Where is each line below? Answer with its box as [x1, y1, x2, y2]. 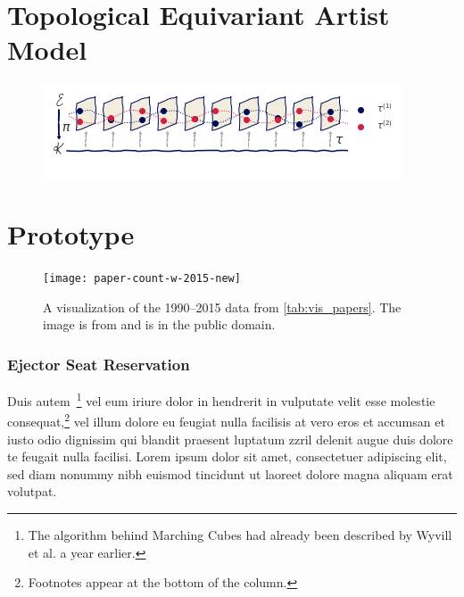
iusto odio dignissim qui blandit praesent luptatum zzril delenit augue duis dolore [7, 429, 453, 448]
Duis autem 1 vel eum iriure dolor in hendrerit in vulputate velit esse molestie [7, 389, 435, 410]
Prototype [7, 216, 135, 253]
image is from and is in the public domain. [43, 315, 276, 334]
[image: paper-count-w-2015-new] [43, 272, 241, 286]
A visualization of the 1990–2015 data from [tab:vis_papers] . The [43, 297, 402, 316]
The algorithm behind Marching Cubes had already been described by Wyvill [28, 525, 452, 543]
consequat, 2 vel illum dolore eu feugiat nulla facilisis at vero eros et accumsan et [7, 410, 445, 430]
